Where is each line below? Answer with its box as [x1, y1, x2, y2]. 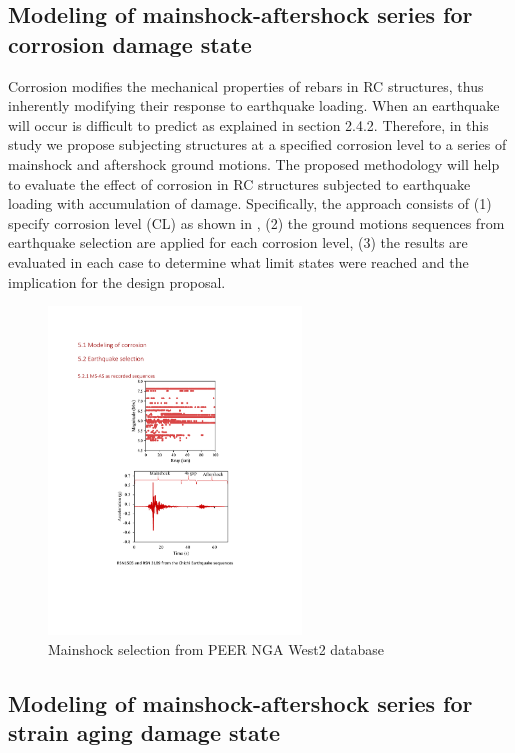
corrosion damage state [8, 28, 252, 59]
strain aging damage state [8, 717, 281, 748]
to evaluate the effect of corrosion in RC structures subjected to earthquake [8, 173, 471, 194]
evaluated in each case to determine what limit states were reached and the [8, 251, 469, 272]
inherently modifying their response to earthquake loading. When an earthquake [8, 95, 500, 116]
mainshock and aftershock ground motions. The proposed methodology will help [8, 153, 500, 174]
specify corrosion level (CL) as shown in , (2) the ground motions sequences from [8, 212, 505, 233]
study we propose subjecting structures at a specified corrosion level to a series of [8, 134, 507, 155]
